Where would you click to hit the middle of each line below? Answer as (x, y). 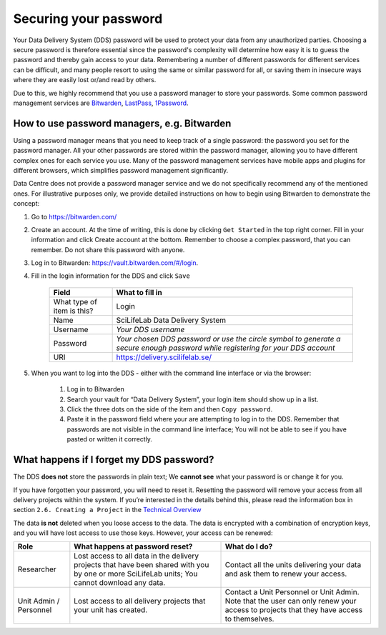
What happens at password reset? (133, 546)
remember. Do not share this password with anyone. (108, 249)
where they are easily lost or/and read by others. (85, 80)
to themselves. (249, 619)
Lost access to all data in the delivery (137, 556)
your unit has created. (111, 610)
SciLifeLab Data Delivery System (171, 320)
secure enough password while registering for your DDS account (226, 348)
